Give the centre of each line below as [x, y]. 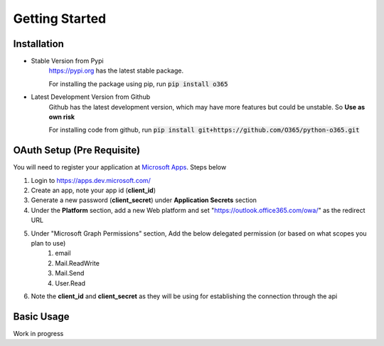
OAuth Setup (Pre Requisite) [77, 151]
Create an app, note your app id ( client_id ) [94, 190]
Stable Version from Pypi [67, 61]
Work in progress [38, 333]
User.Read [70, 283]
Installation [38, 44]
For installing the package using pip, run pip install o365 [138, 84]
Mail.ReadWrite [77, 263]
